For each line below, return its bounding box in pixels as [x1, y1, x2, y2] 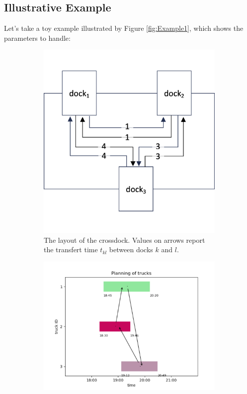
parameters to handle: [4, 32, 71, 43]
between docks [109, 244, 153, 255]
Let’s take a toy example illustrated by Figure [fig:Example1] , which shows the [4, 23, 244, 33]
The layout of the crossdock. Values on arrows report [44, 234, 205, 245]
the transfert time [44, 244, 98, 255]
